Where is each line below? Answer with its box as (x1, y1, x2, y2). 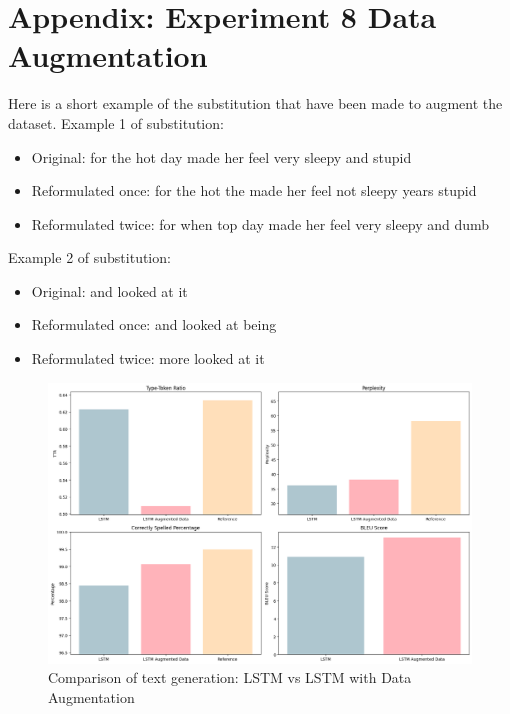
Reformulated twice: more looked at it (31, 348, 265, 369)
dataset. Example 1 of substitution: (8, 112, 224, 133)
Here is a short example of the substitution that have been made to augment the (8, 93, 503, 114)
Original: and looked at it (31, 280, 188, 301)
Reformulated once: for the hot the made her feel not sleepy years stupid (31, 180, 477, 201)
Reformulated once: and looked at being (31, 314, 277, 335)
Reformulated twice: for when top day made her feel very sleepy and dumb (31, 213, 490, 234)
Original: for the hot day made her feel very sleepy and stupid (31, 146, 412, 167)
